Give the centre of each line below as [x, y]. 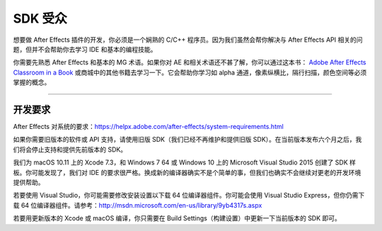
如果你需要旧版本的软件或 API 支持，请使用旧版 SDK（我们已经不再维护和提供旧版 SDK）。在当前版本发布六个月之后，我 [187, 140]
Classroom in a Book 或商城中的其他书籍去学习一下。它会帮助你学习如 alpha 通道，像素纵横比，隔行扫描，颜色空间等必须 [190, 72]
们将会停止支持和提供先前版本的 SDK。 [70, 150]
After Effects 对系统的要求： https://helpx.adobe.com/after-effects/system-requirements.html [149, 127]
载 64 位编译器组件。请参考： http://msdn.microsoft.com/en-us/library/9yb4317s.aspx [138, 205]
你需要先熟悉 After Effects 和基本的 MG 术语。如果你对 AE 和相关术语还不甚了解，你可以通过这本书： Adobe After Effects [190, 62]
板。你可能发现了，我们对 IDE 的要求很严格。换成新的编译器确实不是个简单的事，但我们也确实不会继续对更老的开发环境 [187, 172]
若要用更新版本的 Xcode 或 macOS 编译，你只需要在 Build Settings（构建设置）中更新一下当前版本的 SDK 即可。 [177, 218]
